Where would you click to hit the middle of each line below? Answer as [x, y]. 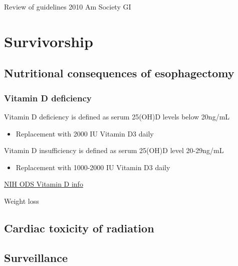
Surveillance [36, 257]
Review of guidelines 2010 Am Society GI [68, 7]
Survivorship [49, 41]
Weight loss [22, 201]
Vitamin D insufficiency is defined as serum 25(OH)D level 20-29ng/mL [114, 150]
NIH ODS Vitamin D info [44, 184]
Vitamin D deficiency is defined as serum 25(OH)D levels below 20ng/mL [117, 116]
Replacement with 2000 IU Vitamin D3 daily [85, 133]
